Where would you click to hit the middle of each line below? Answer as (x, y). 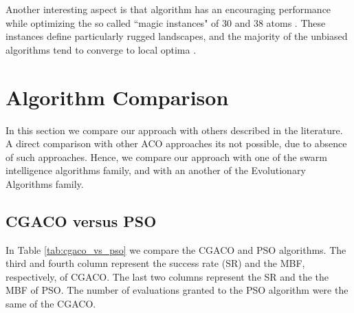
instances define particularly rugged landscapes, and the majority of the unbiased (177, 36)
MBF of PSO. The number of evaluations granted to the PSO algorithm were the (177, 290)
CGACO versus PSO (81, 220)
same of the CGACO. (51, 304)
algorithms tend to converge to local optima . (101, 49)
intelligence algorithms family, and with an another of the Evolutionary (156, 170)
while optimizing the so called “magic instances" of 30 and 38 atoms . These (166, 22)
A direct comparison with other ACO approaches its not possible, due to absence (176, 143)
